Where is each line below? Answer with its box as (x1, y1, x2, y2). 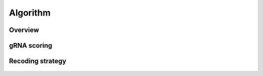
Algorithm (9, 7, 51, 18)
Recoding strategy (9, 57, 67, 65)
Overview (9, 26, 39, 34)
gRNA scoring (9, 41, 53, 50)
